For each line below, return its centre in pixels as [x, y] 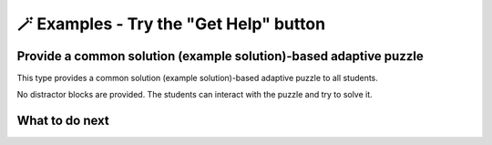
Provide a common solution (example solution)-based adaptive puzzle [220, 56]
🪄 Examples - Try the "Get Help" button [171, 24]
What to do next [63, 121]
